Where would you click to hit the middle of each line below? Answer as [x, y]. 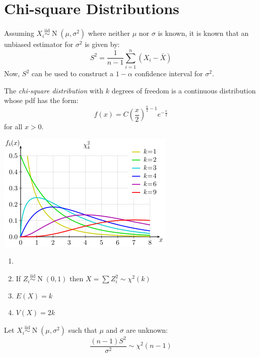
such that [83, 330]
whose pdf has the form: [41, 100]
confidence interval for [169, 73]
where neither [109, 33]
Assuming [19, 33]
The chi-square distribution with [54, 90]
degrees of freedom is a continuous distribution [184, 90]
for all [13, 126]
